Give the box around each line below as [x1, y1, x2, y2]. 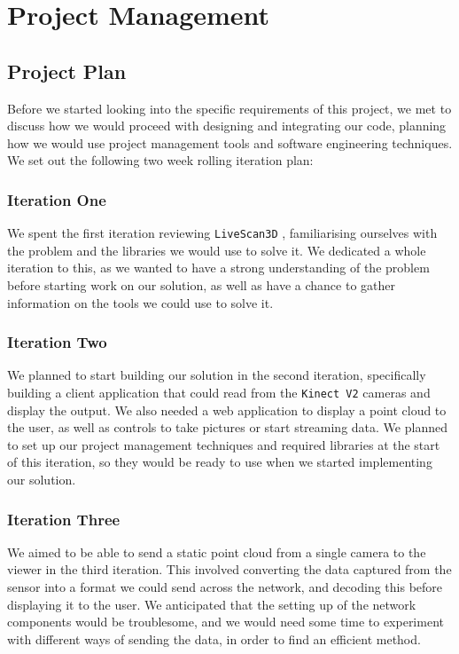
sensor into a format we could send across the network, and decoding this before [7, 578, 443, 596]
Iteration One [7, 188, 106, 210]
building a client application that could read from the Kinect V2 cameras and [7, 383, 431, 402]
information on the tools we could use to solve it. [7, 293, 274, 311]
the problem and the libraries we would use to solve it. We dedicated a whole [7, 240, 426, 259]
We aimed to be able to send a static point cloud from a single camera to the [7, 542, 426, 561]
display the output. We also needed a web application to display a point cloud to [7, 400, 447, 419]
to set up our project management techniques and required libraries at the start [7, 435, 440, 453]
